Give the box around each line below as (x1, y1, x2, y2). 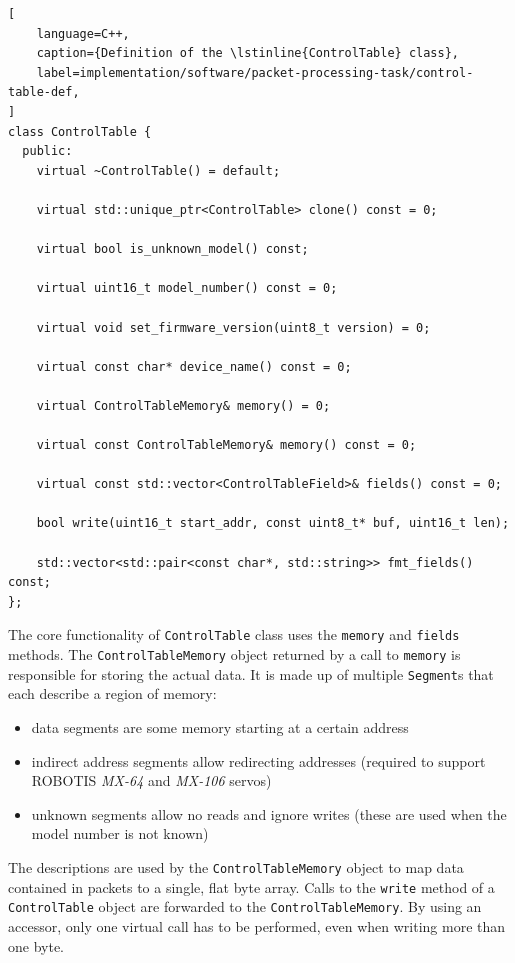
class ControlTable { (8, 124, 152, 139)
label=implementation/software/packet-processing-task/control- (36, 65, 474, 80)
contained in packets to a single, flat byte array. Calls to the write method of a (8, 876, 495, 897)
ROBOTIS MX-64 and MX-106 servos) (31, 770, 272, 791)
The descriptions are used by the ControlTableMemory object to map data (8, 856, 464, 877)
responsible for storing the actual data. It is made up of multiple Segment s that (8, 663, 494, 684)
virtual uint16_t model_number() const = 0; (36, 281, 338, 296)
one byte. (8, 935, 64, 956)
